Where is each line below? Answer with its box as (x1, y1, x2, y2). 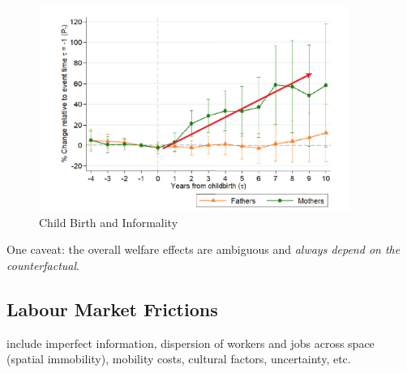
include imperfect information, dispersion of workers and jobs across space (6, 334, 375, 351)
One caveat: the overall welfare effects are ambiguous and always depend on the (6, 241, 401, 258)
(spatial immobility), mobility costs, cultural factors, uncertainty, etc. (6, 350, 351, 367)
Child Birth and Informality (39, 213, 178, 230)
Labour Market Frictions (6, 296, 218, 321)
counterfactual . (6, 256, 79, 273)
